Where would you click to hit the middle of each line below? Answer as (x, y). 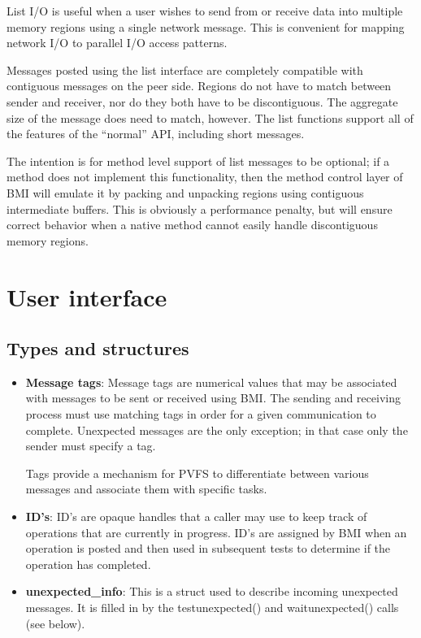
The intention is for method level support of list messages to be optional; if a (198, 161)
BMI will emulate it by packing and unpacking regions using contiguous (185, 192)
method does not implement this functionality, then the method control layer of (205, 177)
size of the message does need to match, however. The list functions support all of (210, 117)
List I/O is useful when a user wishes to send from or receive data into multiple (205, 11)
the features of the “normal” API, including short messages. (156, 134)
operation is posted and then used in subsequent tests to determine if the (208, 548)
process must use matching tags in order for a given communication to (201, 414)
